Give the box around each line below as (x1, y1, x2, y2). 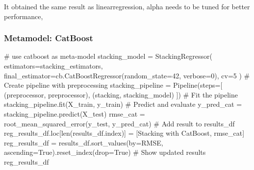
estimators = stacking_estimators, (4, 61, 103, 71)
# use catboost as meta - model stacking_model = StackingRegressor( (4, 51, 213, 61)
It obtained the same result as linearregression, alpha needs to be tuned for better (4, 1, 250, 11)
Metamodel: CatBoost (4, 32, 93, 44)
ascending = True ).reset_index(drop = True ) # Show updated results (4, 147, 206, 157)
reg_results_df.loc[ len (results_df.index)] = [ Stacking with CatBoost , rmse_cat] (4, 128, 245, 138)
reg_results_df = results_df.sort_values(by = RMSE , (4, 137, 163, 147)
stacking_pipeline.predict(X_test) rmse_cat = (4, 108, 145, 119)
